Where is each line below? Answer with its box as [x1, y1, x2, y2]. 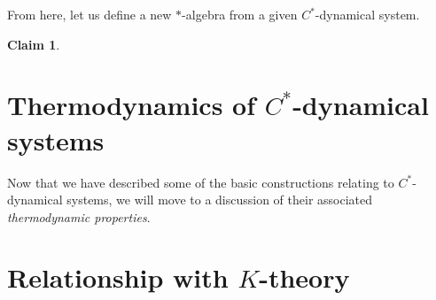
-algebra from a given [182, 5, 298, 23]
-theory [259, 259, 350, 296]
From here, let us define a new [7, 5, 172, 23]
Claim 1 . [7, 35, 60, 53]
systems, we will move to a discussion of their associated [66, 190, 373, 209]
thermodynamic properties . [7, 207, 151, 226]
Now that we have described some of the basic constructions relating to [7, 173, 394, 191]
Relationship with [7, 259, 229, 296]
